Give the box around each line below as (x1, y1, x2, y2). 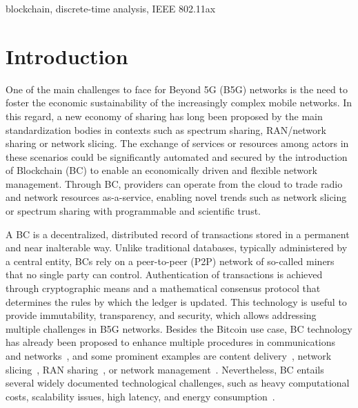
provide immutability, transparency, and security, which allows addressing (6, 308, 317, 322)
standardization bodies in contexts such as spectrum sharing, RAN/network (6, 122, 326, 137)
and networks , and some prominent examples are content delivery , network (6, 349, 332, 362)
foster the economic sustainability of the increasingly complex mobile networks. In (6, 95, 352, 110)
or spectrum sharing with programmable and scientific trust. (6, 204, 261, 218)
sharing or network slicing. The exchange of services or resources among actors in (6, 136, 349, 150)
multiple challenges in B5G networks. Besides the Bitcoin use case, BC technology (6, 321, 352, 336)
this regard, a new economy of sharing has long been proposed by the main (6, 108, 323, 123)
